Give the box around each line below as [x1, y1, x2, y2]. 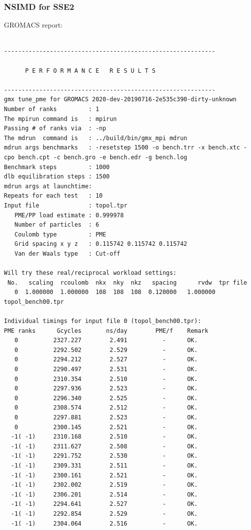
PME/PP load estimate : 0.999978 [14, 211, 124, 219]
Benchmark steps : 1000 [4, 163, 110, 171]
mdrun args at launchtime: [4, 182, 92, 190]
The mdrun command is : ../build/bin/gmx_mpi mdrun [4, 134, 188, 142]
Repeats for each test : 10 [4, 192, 103, 200]
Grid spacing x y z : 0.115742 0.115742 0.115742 [14, 240, 188, 248]
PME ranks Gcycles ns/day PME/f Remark [4, 327, 209, 334]
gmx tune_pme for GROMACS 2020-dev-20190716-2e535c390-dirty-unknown [4, 96, 237, 103]
